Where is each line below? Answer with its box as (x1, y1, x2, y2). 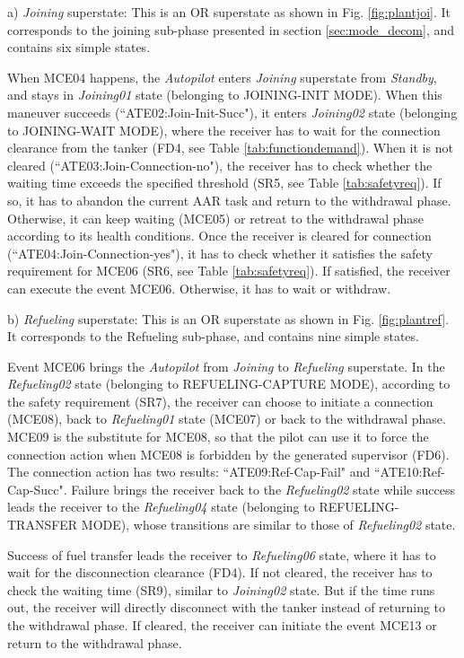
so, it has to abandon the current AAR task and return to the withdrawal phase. (7, 190, 451, 209)
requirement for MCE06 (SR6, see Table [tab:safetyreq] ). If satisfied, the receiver (7, 261, 451, 280)
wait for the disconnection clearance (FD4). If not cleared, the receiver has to (7, 563, 433, 582)
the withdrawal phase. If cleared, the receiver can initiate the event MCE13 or (7, 616, 437, 634)
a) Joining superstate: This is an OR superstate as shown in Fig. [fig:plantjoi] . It (7, 3, 451, 21)
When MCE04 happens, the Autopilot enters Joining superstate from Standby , (7, 67, 437, 86)
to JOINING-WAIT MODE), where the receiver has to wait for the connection (7, 120, 441, 139)
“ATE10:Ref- (373, 462, 445, 481)
